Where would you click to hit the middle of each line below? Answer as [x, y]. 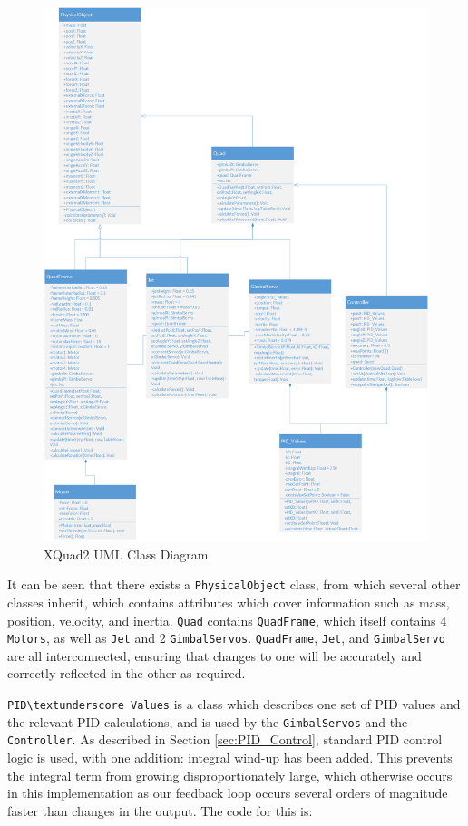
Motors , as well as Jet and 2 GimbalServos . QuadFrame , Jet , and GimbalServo [226, 638]
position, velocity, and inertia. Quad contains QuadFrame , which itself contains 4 [227, 620]
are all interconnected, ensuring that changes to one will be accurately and [214, 655]
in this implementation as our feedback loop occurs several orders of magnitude [228, 793]
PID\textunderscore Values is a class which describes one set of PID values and [234, 704]
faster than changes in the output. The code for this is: [160, 810]
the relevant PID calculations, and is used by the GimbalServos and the [208, 721]
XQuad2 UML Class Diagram [126, 554]
